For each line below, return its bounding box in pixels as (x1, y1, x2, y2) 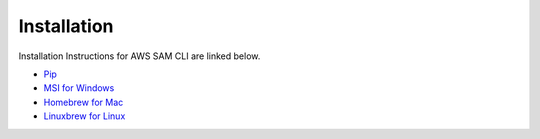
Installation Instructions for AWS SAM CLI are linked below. (18, 50, 261, 62)
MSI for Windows (43, 82, 115, 94)
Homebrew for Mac (43, 96, 124, 108)
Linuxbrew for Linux (43, 110, 126, 122)
